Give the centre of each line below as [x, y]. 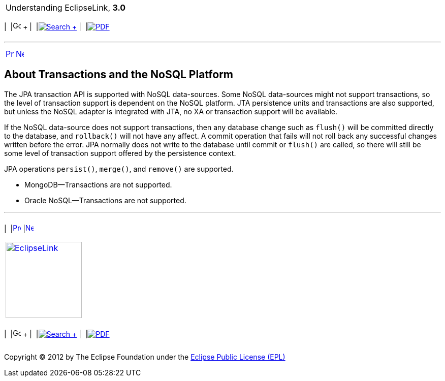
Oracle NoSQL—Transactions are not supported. [105, 200]
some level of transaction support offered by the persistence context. [120, 153]
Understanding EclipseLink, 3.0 [66, 8]
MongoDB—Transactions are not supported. [98, 184]
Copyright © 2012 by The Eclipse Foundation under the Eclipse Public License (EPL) [145, 357]
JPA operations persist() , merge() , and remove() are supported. [119, 169]
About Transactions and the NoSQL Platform [119, 75]
